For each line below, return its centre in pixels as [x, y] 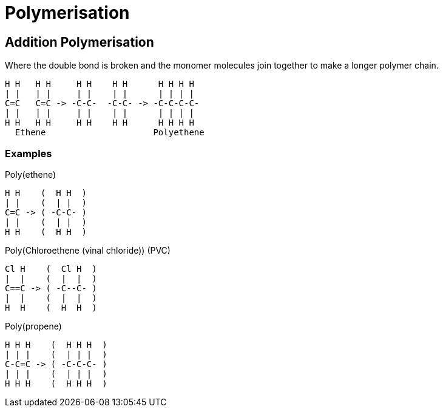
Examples [29, 153]
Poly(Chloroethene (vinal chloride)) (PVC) [88, 250]
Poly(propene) [33, 326]
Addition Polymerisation [79, 42]
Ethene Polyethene [110, 133]
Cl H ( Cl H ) [51, 268]
